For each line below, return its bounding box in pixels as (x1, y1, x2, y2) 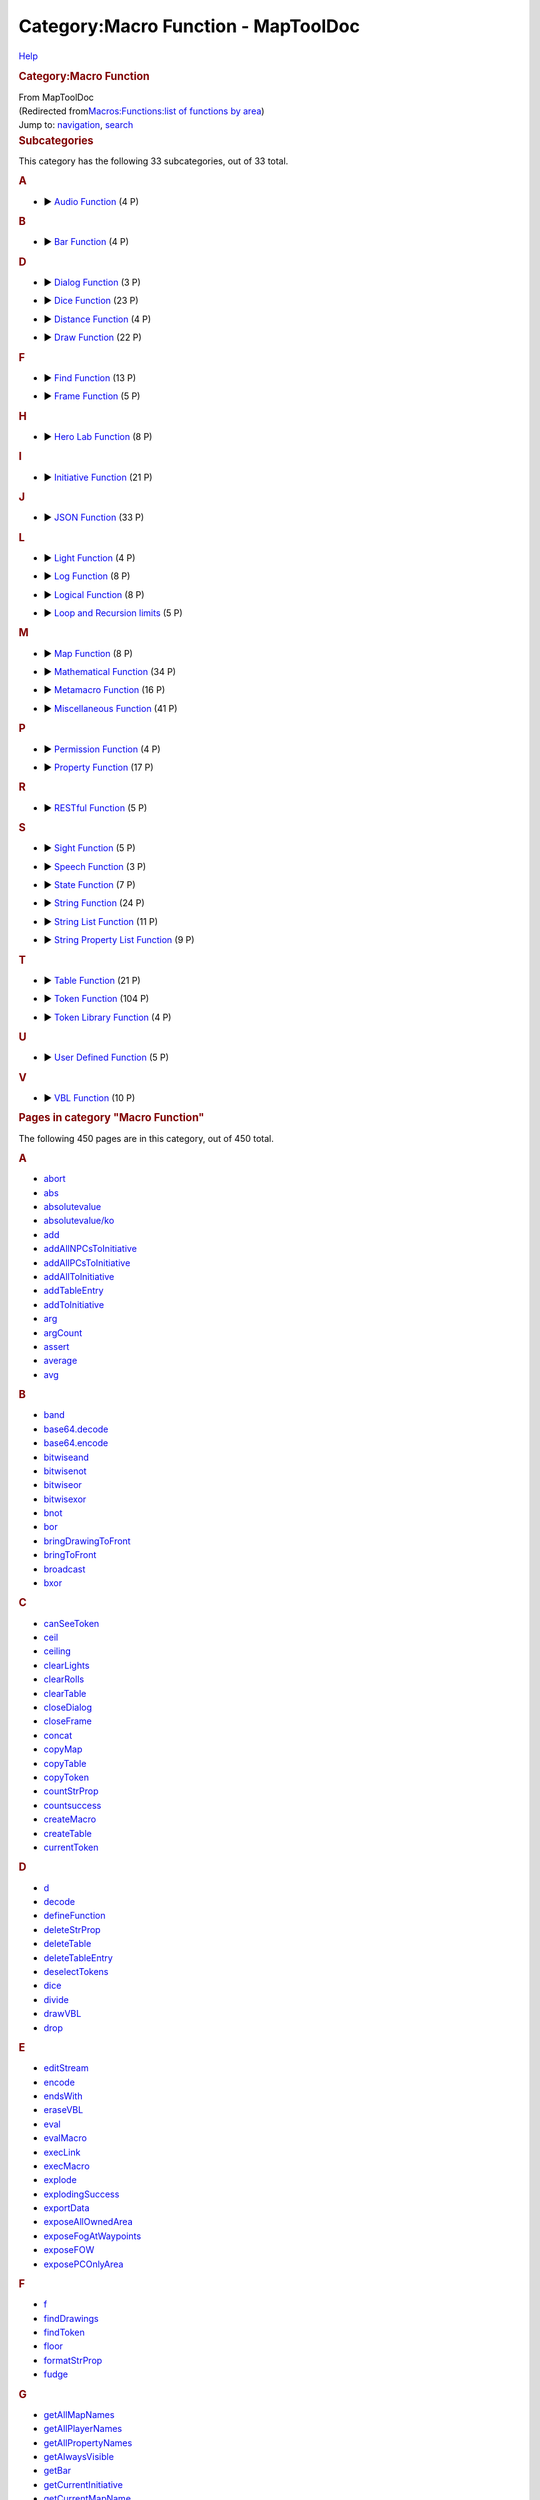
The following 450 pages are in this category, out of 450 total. (18, 1132, 274, 1144)
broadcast (43, 1563, 86, 1575)
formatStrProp (43, 2354, 103, 2366)
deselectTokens (43, 1965, 109, 1977)
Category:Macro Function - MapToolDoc (18, 15, 360, 37)
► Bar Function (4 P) (43, 236, 130, 248)
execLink (43, 2146, 81, 2158)
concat (43, 1729, 73, 1741)
